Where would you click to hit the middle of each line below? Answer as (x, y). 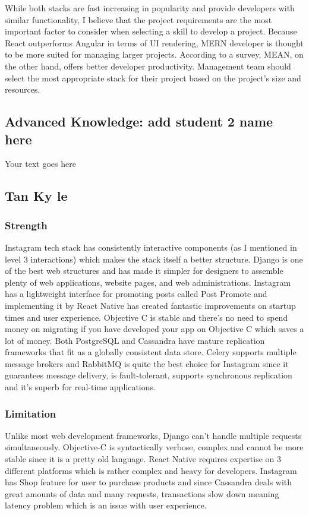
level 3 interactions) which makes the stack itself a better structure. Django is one (154, 259)
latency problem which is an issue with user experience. (106, 505)
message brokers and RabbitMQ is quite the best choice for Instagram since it (147, 363)
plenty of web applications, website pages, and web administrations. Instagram (148, 282)
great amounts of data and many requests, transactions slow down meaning (142, 493)
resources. (23, 89)
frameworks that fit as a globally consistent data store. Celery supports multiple (151, 352)
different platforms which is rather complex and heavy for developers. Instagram (151, 470)
